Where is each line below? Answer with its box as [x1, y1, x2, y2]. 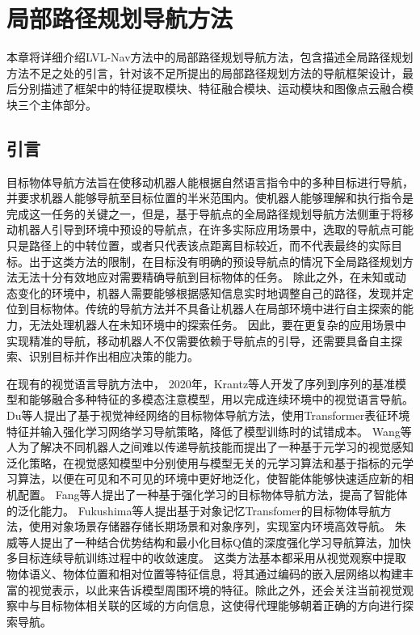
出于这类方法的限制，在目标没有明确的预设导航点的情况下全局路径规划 [28, 252, 402, 269]
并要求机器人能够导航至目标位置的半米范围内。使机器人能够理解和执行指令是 [6, 189, 414, 206]
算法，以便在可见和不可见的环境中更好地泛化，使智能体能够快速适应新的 [17, 470, 402, 487]
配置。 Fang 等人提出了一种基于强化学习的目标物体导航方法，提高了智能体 [17, 485, 408, 502]
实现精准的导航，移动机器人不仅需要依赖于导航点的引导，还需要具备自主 [6, 332, 391, 349]
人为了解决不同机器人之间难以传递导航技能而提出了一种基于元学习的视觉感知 [6, 438, 414, 455]
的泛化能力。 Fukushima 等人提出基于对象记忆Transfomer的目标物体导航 [6, 502, 380, 519]
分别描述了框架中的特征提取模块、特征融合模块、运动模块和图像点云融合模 [17, 80, 414, 97]
